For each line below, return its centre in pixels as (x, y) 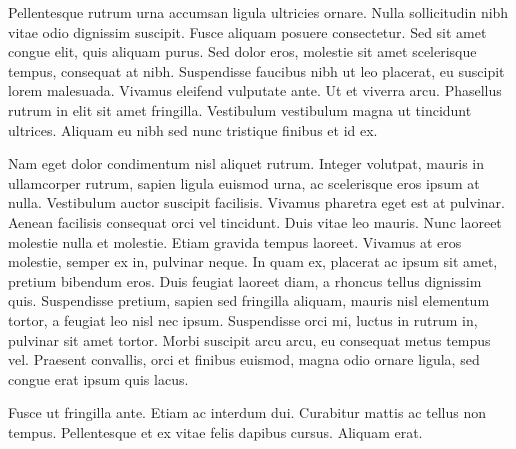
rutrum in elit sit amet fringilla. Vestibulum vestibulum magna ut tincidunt (240, 109)
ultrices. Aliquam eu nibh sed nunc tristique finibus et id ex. (193, 129)
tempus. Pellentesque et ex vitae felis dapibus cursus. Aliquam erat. (215, 431)
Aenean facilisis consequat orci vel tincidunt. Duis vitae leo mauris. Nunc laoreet (255, 221)
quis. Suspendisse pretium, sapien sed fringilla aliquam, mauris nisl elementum (249, 300)
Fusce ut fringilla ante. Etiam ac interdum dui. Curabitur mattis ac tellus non (247, 412)
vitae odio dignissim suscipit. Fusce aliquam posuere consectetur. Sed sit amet (247, 31)
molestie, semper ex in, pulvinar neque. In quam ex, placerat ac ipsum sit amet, (253, 261)
